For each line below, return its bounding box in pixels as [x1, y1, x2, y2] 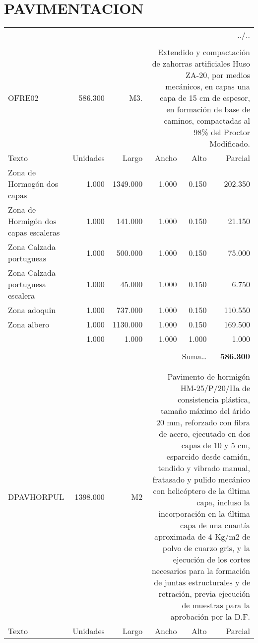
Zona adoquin [8, 304, 56, 316]
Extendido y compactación [157, 46, 250, 58]
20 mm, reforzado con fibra [156, 416, 250, 428]
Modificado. [209, 138, 250, 150]
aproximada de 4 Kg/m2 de [154, 531, 250, 543]
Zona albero [8, 319, 50, 330]
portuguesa [8, 278, 47, 290]
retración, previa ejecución [158, 588, 250, 600]
